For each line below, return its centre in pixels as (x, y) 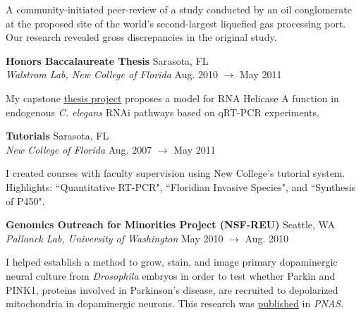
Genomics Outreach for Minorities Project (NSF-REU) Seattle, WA (170, 224)
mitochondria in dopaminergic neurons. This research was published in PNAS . (175, 303)
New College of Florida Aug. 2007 (79, 149)
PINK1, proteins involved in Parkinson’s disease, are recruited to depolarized (172, 289)
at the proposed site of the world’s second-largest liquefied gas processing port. (176, 23)
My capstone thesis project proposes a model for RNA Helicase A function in (172, 98)
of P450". (25, 200)
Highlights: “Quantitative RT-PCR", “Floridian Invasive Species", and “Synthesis (181, 186)
